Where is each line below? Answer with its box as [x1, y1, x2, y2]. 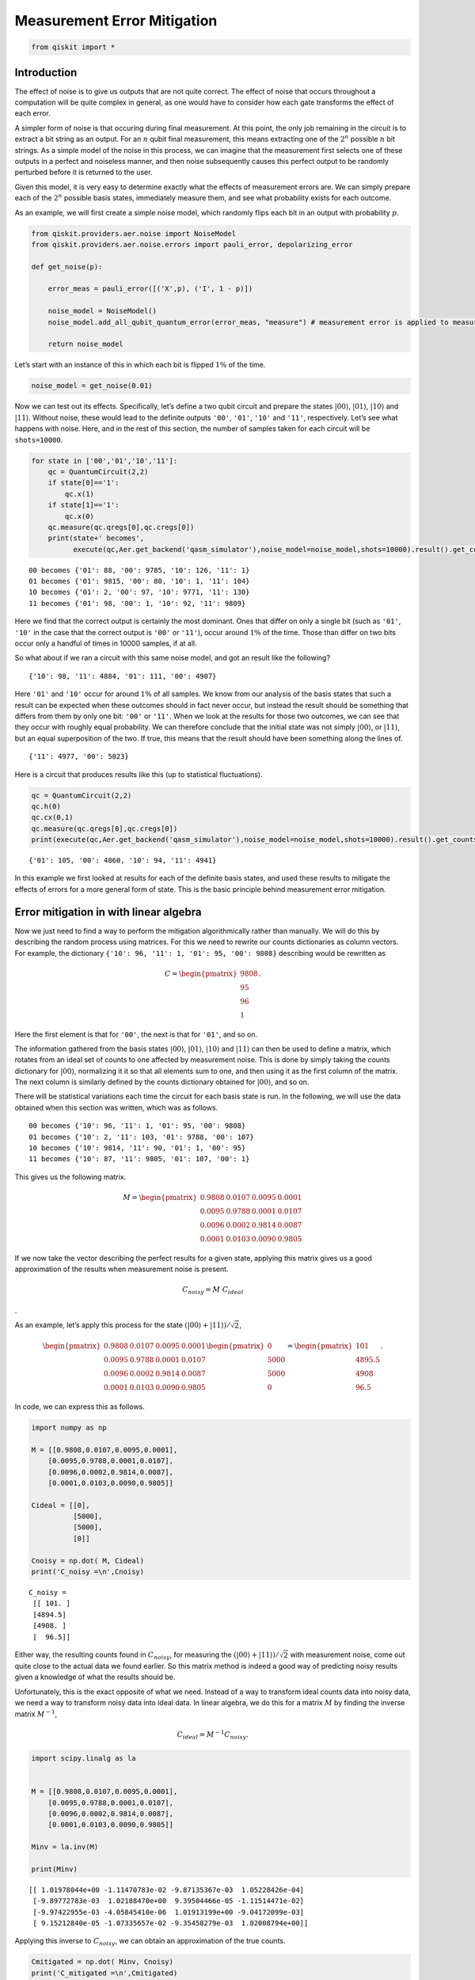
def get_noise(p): [31, 262, 103, 271]
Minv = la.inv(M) [31, 1842, 99, 1852]
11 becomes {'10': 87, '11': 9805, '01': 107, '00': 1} [28, 1155, 250, 1163]
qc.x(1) [64, 489, 95, 498]
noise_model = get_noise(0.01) [31, 381, 154, 390]
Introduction [14, 66, 78, 79]
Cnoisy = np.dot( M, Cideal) [31, 1556, 145, 1565]
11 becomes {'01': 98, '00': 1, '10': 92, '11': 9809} [28, 599, 246, 607]
